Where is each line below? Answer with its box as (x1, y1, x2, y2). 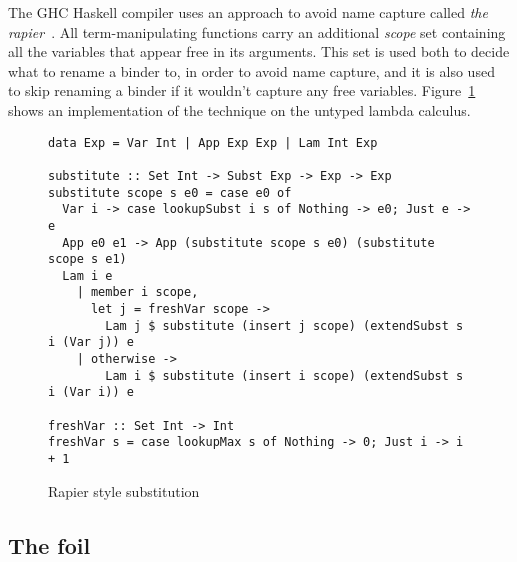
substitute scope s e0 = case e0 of (48, 185, 292, 200)
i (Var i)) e (48, 385, 134, 400)
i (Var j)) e (48, 335, 134, 350)
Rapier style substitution (48, 480, 200, 501)
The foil (8, 529, 91, 560)
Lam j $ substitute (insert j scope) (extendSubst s (105, 318, 464, 333)
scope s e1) (48, 252, 127, 267)
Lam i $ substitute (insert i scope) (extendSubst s (105, 368, 464, 383)
